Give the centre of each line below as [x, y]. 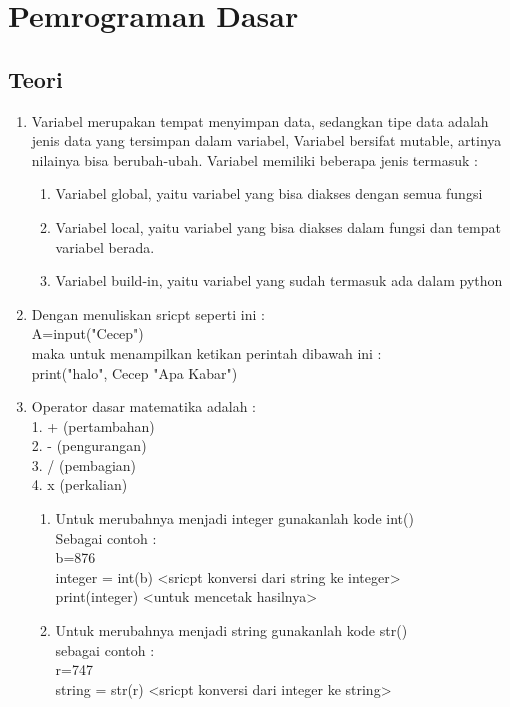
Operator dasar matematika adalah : [144, 406]
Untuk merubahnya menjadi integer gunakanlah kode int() [234, 518]
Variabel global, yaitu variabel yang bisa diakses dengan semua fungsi [269, 193]
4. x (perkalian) [79, 484]
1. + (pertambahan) [93, 425]
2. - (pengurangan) [89, 445]
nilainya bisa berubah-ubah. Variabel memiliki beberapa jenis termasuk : [254, 159]
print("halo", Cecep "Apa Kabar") [134, 372]
